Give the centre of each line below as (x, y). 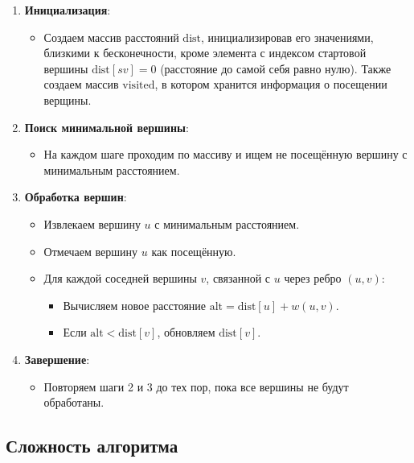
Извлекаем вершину (92, 223)
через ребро (313, 278)
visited (139, 86)
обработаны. (74, 402)
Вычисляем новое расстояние (135, 305)
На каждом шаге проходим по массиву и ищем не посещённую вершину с (225, 154)
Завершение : (57, 359)
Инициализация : (68, 10)
